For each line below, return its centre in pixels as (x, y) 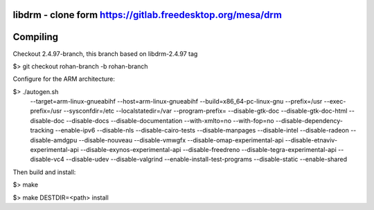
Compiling (36, 37)
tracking (42, 131)
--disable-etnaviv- (311, 140)
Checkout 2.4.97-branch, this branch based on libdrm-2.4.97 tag (105, 54)
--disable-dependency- (309, 120)
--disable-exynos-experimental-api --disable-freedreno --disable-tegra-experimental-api (208, 150)
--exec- (335, 102)
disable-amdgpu (54, 140)
